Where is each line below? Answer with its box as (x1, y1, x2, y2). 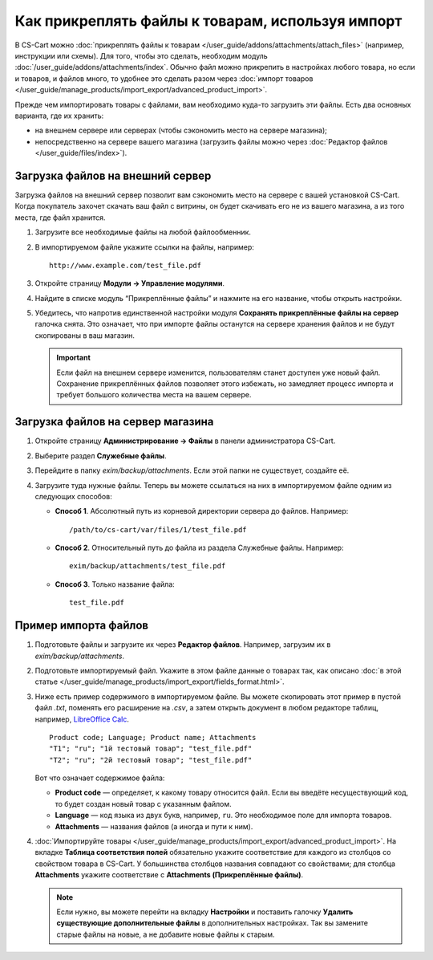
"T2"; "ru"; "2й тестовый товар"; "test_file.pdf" (49, 755, 253, 764)
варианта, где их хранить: (14, 111, 104, 120)
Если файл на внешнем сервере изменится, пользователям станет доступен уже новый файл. (56, 368, 381, 377)
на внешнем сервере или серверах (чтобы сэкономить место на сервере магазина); (34, 125, 328, 136)
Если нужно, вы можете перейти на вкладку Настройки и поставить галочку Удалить (56, 907, 354, 917)
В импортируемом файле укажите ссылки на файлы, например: (34, 242, 254, 252)
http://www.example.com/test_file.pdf (49, 261, 202, 270)
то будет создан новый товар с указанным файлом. (55, 799, 232, 808)
